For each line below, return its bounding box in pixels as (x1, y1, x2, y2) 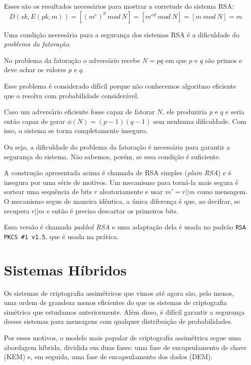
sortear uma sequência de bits (4, 186, 92, 197)
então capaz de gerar (4, 116, 65, 126)
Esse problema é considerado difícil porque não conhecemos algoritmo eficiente (4, 80, 236, 91)
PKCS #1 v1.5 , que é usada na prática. (4, 231, 119, 241)
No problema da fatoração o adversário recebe (4, 55, 140, 65)
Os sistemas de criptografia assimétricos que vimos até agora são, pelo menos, (4, 288, 234, 298)
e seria (225, 106, 245, 117)
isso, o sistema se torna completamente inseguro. (4, 125, 148, 136)
